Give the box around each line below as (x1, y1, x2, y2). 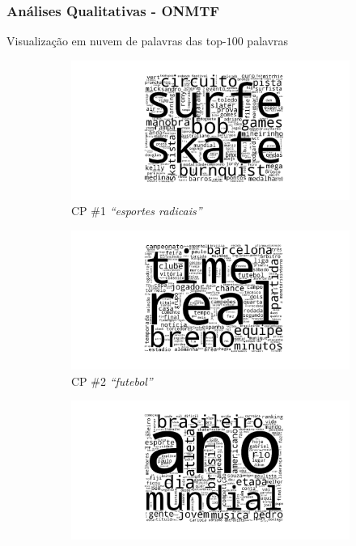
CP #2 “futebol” (71, 372, 153, 389)
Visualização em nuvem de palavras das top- (6, 32, 227, 49)
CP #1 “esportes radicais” (71, 202, 202, 219)
